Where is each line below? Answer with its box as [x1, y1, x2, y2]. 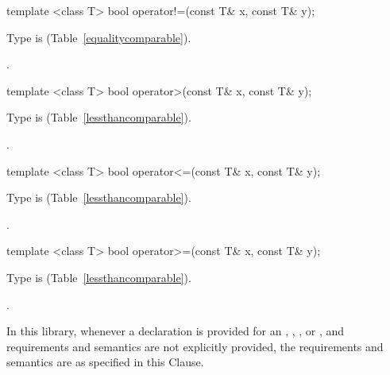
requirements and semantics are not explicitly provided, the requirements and [6, 338, 384, 354]
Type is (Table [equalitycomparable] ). [6, 29, 191, 45]
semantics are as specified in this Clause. [6, 354, 204, 370]
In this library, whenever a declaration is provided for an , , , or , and [6, 323, 345, 339]
